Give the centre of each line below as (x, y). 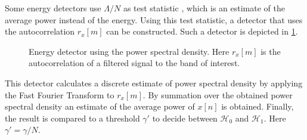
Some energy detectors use (53, 8)
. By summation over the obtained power (218, 94)
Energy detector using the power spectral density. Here (129, 51)
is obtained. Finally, (258, 106)
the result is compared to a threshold (72, 118)
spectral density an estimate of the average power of (100, 106)
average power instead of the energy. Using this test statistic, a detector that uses (154, 19)
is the (271, 51)
